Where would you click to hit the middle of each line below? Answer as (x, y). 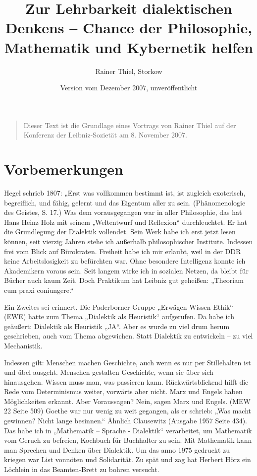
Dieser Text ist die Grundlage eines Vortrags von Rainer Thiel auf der (130, 125)
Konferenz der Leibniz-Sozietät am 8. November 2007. (105, 135)
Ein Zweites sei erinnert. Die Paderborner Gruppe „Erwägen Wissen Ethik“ (119, 306)
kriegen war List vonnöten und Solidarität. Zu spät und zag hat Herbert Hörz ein (128, 459)
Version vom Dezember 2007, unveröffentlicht (129, 88)
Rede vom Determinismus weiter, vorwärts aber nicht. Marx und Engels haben (123, 391)
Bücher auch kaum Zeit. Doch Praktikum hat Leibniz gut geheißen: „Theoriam (124, 280)
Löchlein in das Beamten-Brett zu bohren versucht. (82, 469)
